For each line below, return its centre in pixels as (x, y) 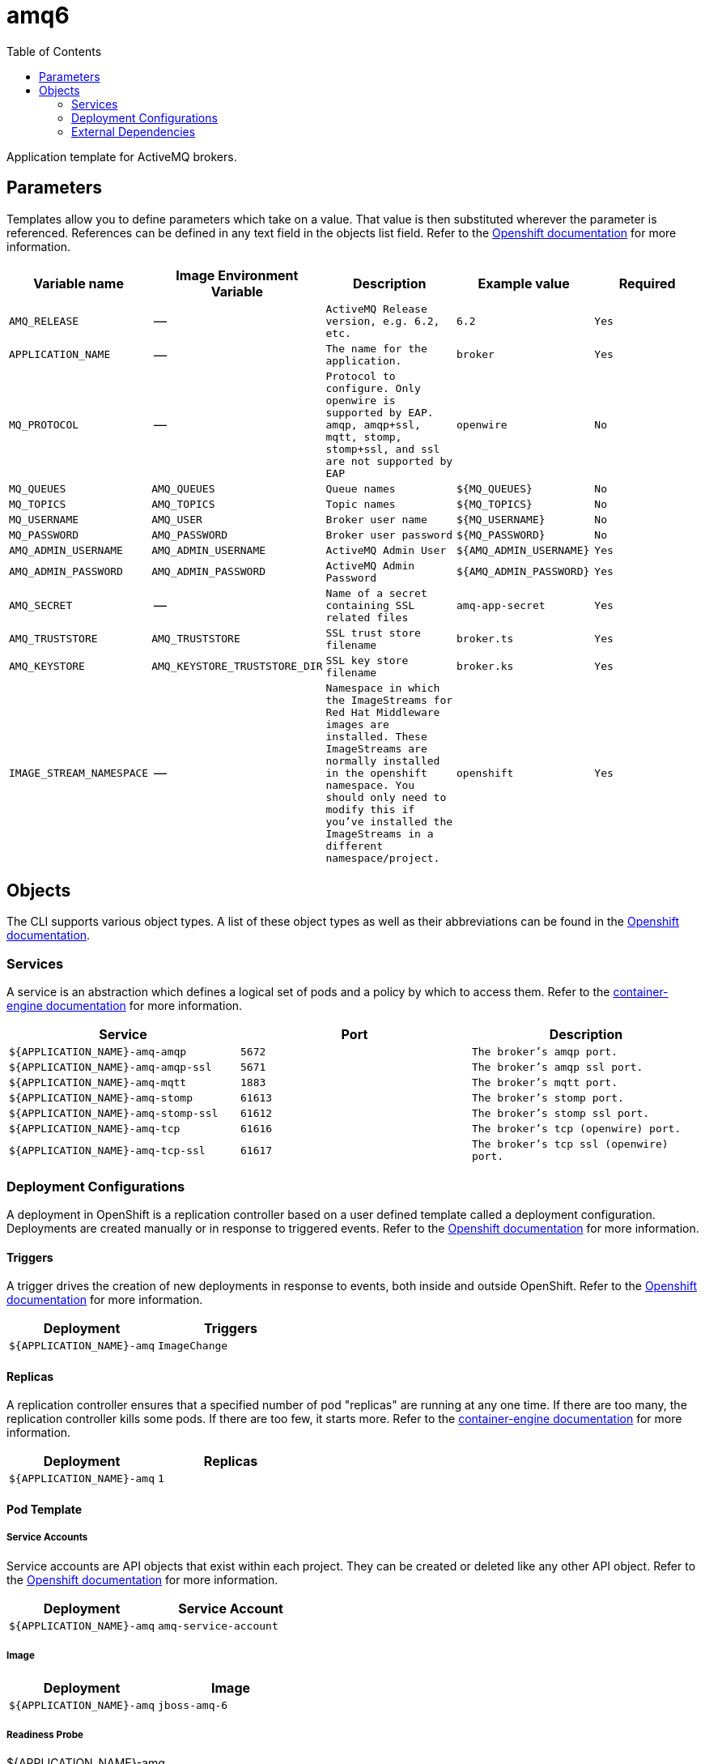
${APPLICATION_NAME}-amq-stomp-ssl (114, 1114)
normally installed (383, 761)
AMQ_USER (177, 519)
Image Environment (237, 275)
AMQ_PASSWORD (190, 535)
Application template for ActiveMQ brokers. (122, 156)
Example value (524, 283)
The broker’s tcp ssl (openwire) (570, 1144)
